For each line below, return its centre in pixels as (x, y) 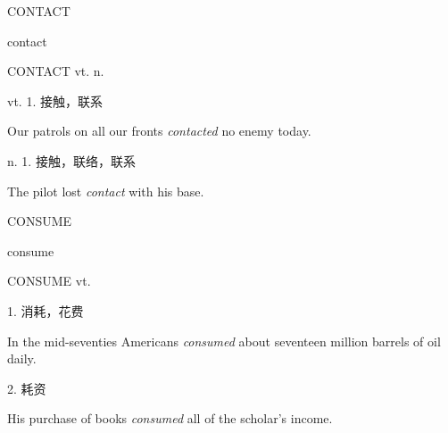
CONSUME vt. (49, 281)
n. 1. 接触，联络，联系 (71, 160)
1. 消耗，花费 (46, 310)
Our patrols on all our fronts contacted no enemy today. (159, 131)
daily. (22, 358)
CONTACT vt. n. (56, 71)
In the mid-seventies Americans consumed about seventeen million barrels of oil (224, 341)
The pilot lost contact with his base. (106, 191)
